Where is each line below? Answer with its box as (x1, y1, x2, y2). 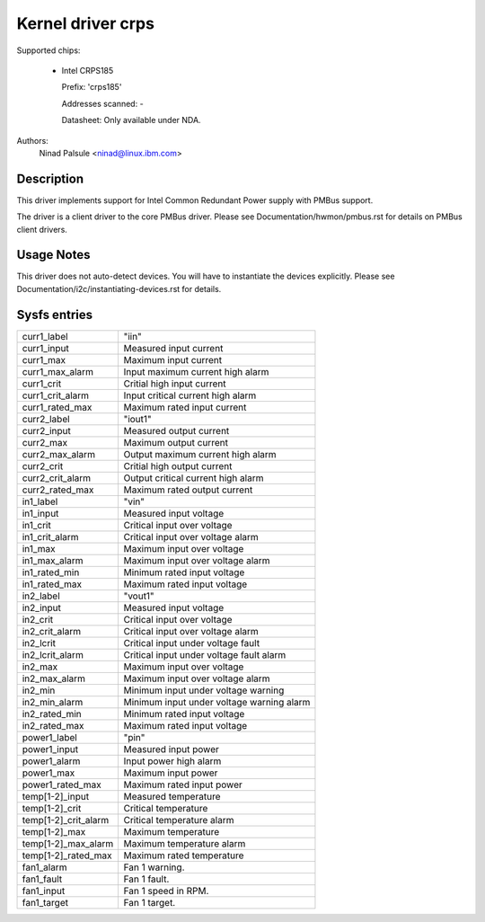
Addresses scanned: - (61, 98, 144, 109)
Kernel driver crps (16, 13, 154, 33)
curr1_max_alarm (22, 365, 94, 377)
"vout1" (123, 590, 154, 602)
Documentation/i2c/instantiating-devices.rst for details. (16, 283, 222, 294)
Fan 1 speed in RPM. (123, 884, 209, 897)
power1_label (22, 731, 78, 743)
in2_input (22, 601, 62, 614)
